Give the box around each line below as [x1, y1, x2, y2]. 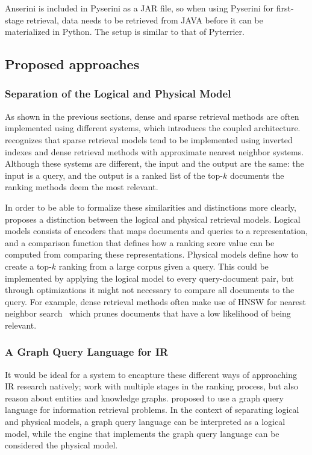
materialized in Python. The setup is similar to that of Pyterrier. [5, 25, 245, 38]
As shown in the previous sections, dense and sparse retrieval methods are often [5, 110, 299, 122]
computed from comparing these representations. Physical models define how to [5, 248, 299, 261]
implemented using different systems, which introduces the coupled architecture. [5, 122, 301, 134]
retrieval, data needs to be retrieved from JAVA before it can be [26, 13, 263, 26]
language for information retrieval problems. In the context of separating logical [5, 403, 299, 416]
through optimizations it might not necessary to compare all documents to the [5, 283, 295, 296]
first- [276, 2, 294, 14]
